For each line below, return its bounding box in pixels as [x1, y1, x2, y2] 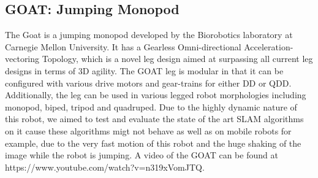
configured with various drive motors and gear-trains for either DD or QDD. [5, 76, 292, 89]
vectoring [5, 52, 40, 65]
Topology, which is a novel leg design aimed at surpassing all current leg [42, 52, 313, 65]
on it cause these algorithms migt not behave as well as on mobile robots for [5, 124, 292, 137]
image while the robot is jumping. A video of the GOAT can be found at [5, 149, 278, 161]
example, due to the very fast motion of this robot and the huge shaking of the [5, 136, 301, 149]
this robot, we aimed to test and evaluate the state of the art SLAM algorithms [5, 112, 304, 125]
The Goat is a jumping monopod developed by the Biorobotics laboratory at [5, 28, 293, 41]
